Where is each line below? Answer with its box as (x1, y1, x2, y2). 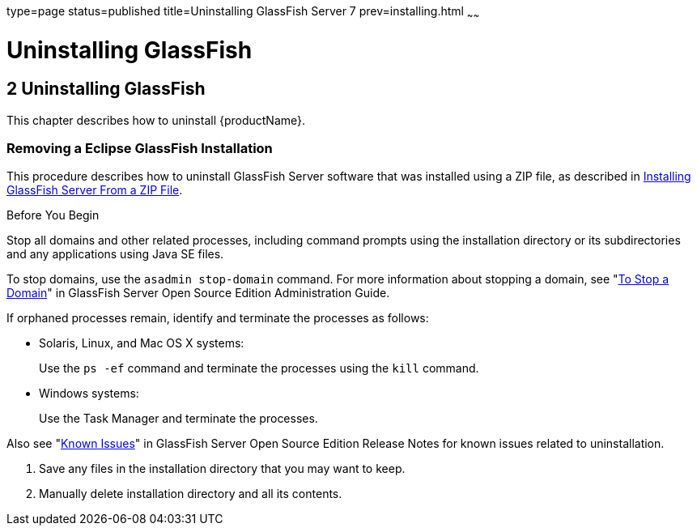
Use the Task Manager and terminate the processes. (39, 411, 318, 426)
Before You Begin (6, 208, 100, 223)
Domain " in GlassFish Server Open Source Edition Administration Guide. (6, 286, 390, 300)
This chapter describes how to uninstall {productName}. (6, 113, 306, 127)
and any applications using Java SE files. (6, 247, 224, 262)
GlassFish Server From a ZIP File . (6, 183, 183, 198)
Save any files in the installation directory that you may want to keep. (39, 462, 406, 476)
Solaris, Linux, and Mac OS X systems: (39, 336, 244, 351)
